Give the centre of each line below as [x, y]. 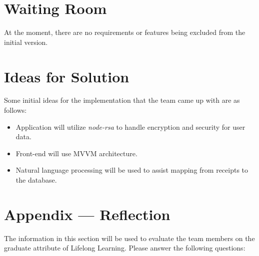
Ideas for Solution [67, 76]
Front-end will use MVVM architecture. [76, 153]
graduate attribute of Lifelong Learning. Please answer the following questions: [125, 248]
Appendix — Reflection [87, 214]
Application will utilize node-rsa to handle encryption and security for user [130, 127]
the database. [36, 180]
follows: [15, 110]
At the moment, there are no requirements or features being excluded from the [125, 32]
